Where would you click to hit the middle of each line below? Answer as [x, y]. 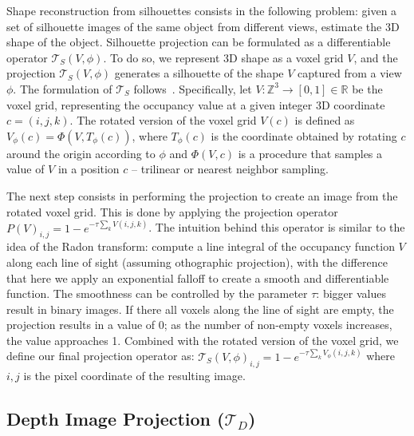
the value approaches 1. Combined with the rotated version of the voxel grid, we [203, 340]
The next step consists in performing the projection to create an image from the [202, 195]
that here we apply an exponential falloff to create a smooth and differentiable [198, 277]
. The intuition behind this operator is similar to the [277, 227]
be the [367, 88]
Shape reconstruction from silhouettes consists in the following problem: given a [202, 10]
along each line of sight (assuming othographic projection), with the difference [197, 262]
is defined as [325, 120]
